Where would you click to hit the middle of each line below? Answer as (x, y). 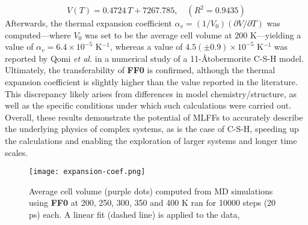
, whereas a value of (146, 46)
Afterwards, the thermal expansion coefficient (88, 23)
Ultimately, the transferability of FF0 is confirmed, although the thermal (140, 70)
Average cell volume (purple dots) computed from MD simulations (151, 190)
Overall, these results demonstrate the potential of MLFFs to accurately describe (154, 117)
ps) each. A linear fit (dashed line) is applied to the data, (134, 214)
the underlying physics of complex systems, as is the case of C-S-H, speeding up (152, 129)
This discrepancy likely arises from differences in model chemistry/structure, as (151, 93)
